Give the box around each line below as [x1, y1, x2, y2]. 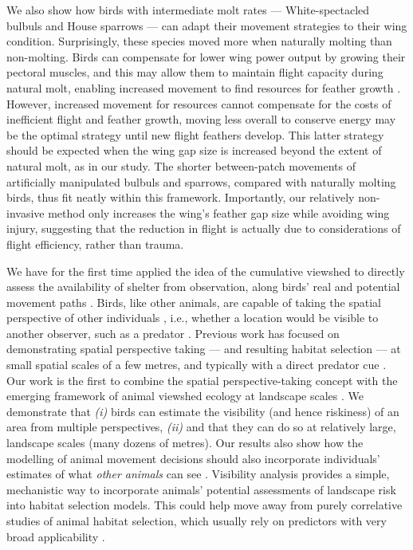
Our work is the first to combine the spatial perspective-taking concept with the [6, 371, 398, 388]
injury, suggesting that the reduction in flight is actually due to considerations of [6, 220, 401, 237]
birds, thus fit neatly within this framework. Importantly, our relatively [6, 189, 355, 206]
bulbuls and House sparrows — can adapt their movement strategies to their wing [6, 17, 407, 33]
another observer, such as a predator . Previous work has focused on [6, 324, 340, 341]
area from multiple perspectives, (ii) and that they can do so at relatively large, [6, 418, 396, 435]
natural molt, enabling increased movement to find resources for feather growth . [6, 79, 401, 96]
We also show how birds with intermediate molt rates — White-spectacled [6, 2, 370, 18]
